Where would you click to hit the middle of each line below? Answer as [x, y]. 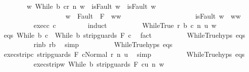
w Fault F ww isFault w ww [153, 15]
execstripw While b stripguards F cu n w [99, 63]
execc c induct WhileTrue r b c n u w [125, 25]
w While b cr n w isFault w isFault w [91, 6]
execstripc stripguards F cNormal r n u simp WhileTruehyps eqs [124, 54]
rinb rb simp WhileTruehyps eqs [103, 44]
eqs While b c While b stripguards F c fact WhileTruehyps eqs [124, 35]
